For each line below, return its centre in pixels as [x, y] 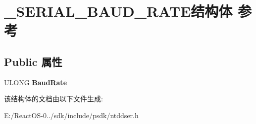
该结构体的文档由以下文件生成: [53, 99]
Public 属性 [33, 61]
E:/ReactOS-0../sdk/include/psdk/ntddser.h [71, 115]
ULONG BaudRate [36, 82]
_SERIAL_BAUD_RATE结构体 [118, 11]
